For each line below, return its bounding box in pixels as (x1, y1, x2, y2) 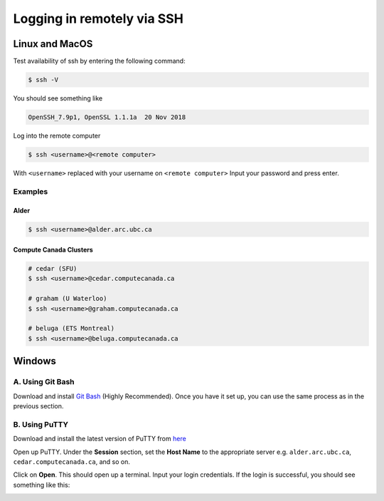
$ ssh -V (28, 76, 59, 84)
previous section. (13, 401, 64, 410)
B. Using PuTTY (13, 419, 69, 429)
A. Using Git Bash (13, 377, 75, 387)
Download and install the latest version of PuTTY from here (13, 435, 186, 443)
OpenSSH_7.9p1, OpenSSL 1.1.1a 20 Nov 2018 (28, 113, 186, 121)
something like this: (13, 480, 70, 489)
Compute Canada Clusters (13, 246, 94, 254)
